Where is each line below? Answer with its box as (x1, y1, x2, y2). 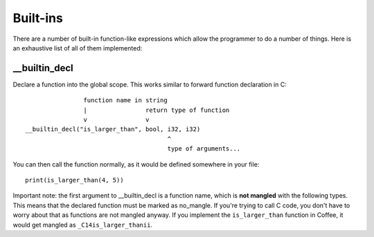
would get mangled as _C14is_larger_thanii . (12, 220, 152, 229)
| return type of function (83, 106, 230, 114)
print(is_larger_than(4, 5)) (25, 176, 124, 184)
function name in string (83, 97, 168, 104)
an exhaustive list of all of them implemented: (12, 44, 143, 52)
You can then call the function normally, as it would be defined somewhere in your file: (12, 160, 260, 169)
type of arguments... (167, 145, 241, 153)
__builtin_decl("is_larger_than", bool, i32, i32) (25, 125, 201, 133)
